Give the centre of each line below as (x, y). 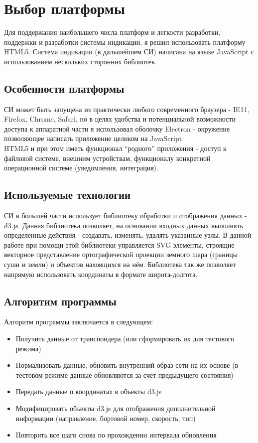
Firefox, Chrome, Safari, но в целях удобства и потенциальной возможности (120, 119)
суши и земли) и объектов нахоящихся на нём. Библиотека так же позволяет (120, 264)
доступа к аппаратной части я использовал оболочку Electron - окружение (117, 128)
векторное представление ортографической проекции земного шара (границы (121, 254)
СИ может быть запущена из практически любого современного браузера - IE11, (127, 109)
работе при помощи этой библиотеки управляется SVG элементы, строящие (119, 244)
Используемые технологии (67, 195)
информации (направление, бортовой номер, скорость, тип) (106, 418)
